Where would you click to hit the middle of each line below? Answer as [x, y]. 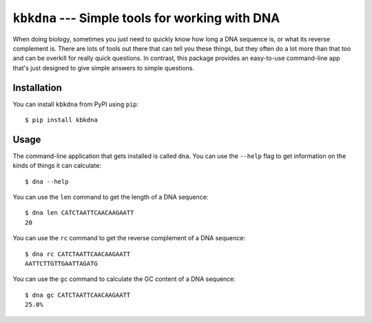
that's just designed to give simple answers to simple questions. [103, 68]
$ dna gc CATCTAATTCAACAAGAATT [78, 295]
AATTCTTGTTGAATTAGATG [61, 264]
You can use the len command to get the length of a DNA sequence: [111, 197]
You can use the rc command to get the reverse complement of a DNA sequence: [129, 238]
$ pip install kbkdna [61, 120]
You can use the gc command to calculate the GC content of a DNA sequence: [124, 279]
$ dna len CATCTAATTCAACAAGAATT [80, 213]
